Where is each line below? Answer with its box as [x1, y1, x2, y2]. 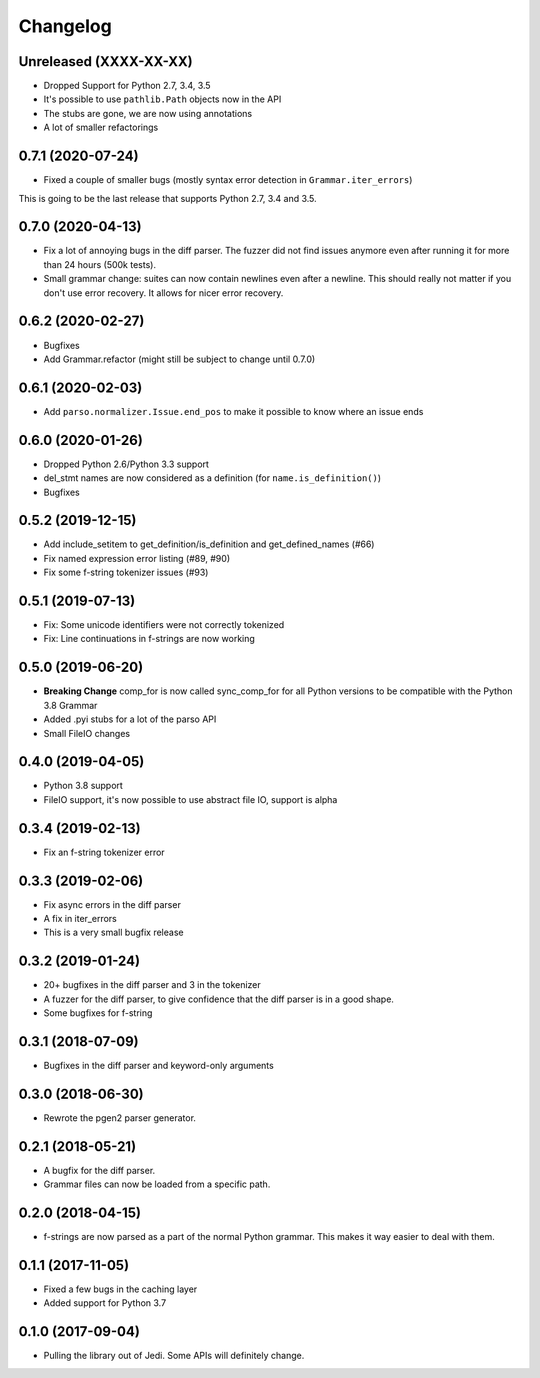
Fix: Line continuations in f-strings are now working [43, 633, 255, 645]
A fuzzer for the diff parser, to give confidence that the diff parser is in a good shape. [43, 993, 395, 1005]
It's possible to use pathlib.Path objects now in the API [43, 93, 282, 105]
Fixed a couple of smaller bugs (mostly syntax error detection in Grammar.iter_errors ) [43, 174, 413, 186]
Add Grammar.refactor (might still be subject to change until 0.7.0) [43, 353, 316, 365]
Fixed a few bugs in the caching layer [43, 1283, 198, 1295]
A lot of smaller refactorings [43, 121, 159, 134]
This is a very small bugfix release [43, 926, 184, 939]
